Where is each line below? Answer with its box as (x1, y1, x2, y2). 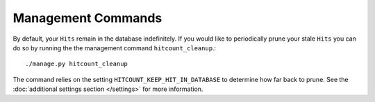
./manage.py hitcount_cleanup (25, 60, 128, 68)
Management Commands (12, 10, 162, 25)
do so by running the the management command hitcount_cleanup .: (12, 43, 217, 52)
